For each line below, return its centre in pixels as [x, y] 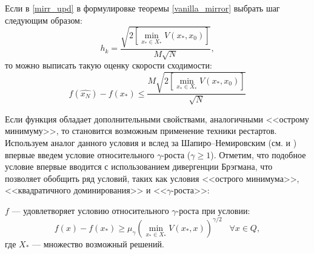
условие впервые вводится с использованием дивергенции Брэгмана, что [139, 166]
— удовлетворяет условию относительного [90, 210]
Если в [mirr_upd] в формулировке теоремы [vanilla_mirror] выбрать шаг [142, 8]
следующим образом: [44, 20]
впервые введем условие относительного [80, 154]
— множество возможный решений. [98, 243]
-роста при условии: [213, 210]
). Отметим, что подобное [258, 154]
